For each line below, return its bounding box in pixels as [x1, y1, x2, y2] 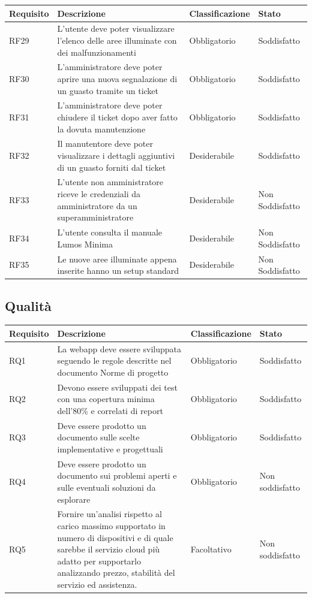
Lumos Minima [57, 237, 113, 250]
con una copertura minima [57, 392, 155, 405]
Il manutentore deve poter [57, 137, 154, 150]
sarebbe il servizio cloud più [57, 543, 160, 555]
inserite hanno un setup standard [57, 264, 179, 277]
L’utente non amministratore [57, 176, 164, 188]
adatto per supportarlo [57, 554, 141, 567]
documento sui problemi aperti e [57, 469, 177, 482]
